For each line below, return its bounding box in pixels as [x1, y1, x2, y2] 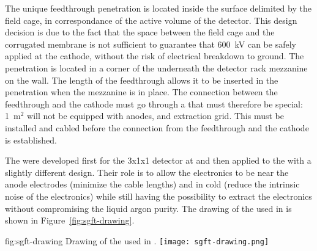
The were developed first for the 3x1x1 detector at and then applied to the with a [5, 154, 311, 167]
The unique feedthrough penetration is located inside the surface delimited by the [5, 2, 311, 14]
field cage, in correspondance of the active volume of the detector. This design [5, 13, 297, 26]
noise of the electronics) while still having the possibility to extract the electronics [5, 189, 312, 202]
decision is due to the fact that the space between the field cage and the [5, 26, 275, 38]
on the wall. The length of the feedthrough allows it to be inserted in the [5, 73, 278, 86]
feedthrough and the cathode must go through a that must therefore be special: [5, 97, 303, 110]
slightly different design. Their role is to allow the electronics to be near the [5, 166, 289, 178]
